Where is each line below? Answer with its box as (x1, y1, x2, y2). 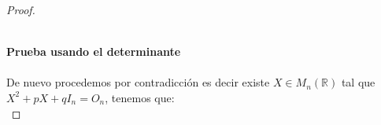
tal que (341, 74, 375, 90)
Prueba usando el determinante (6, 43, 181, 60)
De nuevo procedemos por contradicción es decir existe (6, 74, 270, 90)
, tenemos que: (105, 89, 175, 105)
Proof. (6, 2, 35, 17)
